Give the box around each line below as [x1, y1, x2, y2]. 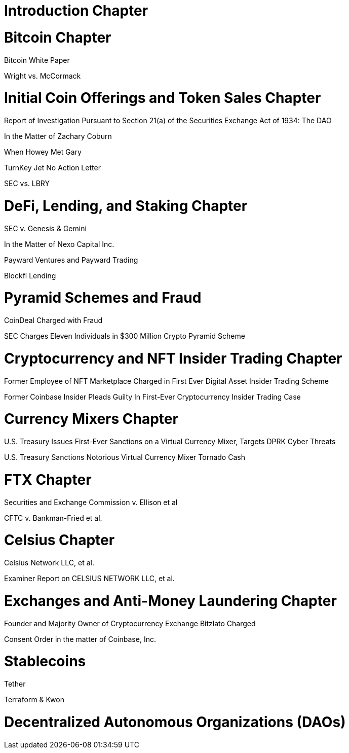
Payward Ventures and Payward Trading [4, 255, 138, 264]
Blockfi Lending [4, 271, 56, 280]
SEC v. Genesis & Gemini [4, 224, 87, 233]
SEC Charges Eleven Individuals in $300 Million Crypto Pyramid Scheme [4, 332, 245, 340]
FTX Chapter [4, 471, 92, 488]
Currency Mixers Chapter [4, 410, 178, 428]
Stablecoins [4, 653, 86, 670]
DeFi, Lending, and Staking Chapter [4, 197, 248, 214]
